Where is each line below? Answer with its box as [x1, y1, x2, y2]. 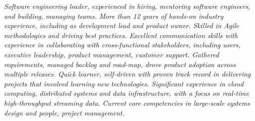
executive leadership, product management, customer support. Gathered [4, 49, 219, 59]
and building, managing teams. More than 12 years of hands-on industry [4, 10, 224, 21]
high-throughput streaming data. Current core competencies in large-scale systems [4, 97, 250, 108]
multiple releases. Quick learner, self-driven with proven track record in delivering [4, 69, 251, 79]
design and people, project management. [4, 107, 125, 118]
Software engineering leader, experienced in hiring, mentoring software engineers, [4, 1, 251, 11]
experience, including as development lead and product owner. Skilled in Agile [4, 20, 239, 31]
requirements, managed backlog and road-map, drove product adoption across [4, 59, 236, 69]
